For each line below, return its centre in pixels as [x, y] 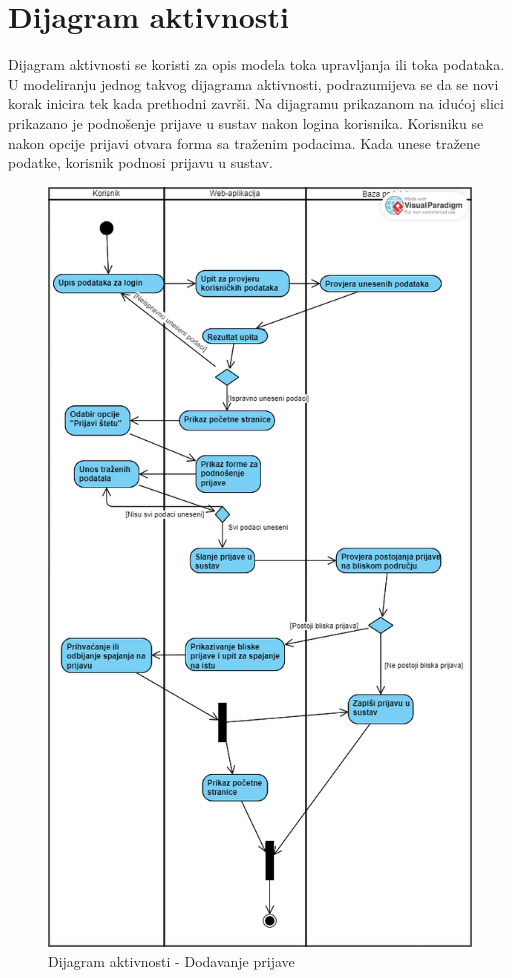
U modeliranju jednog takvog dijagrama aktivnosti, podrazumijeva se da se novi [253, 83]
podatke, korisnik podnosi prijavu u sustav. [140, 162]
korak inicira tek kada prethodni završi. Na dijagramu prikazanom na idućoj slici [256, 103]
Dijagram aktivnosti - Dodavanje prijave [171, 960]
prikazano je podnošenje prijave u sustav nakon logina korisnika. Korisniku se [246, 122]
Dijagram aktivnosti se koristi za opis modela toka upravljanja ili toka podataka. [256, 64]
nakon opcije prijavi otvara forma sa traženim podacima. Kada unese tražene [244, 142]
